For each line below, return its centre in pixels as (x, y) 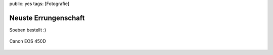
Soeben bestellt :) (28, 29)
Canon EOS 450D (28, 41)
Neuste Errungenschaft (47, 18)
